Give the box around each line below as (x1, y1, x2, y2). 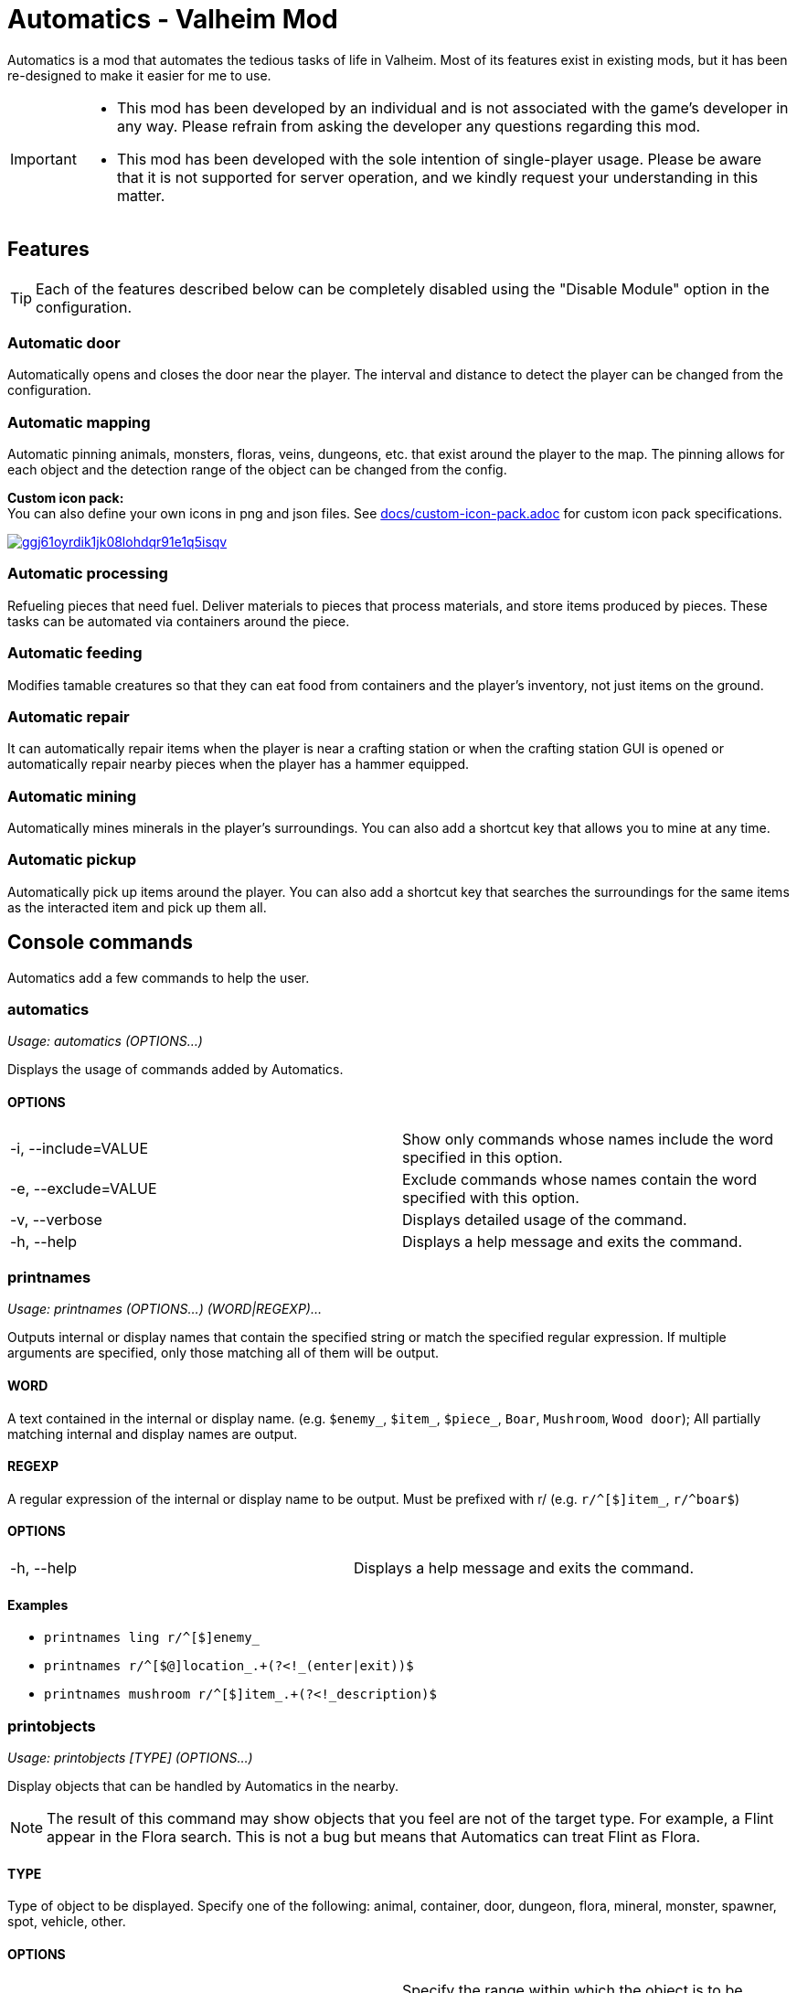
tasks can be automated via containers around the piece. (7, 613, 350, 629)
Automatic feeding (7, 644, 143, 663)
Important (10, 149, 77, 168)
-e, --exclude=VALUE (10, 1178, 157, 1198)
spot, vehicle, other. (7, 1913, 126, 1930)
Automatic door (7, 333, 121, 352)
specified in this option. (402, 1147, 563, 1167)
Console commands (7, 931, 194, 954)
